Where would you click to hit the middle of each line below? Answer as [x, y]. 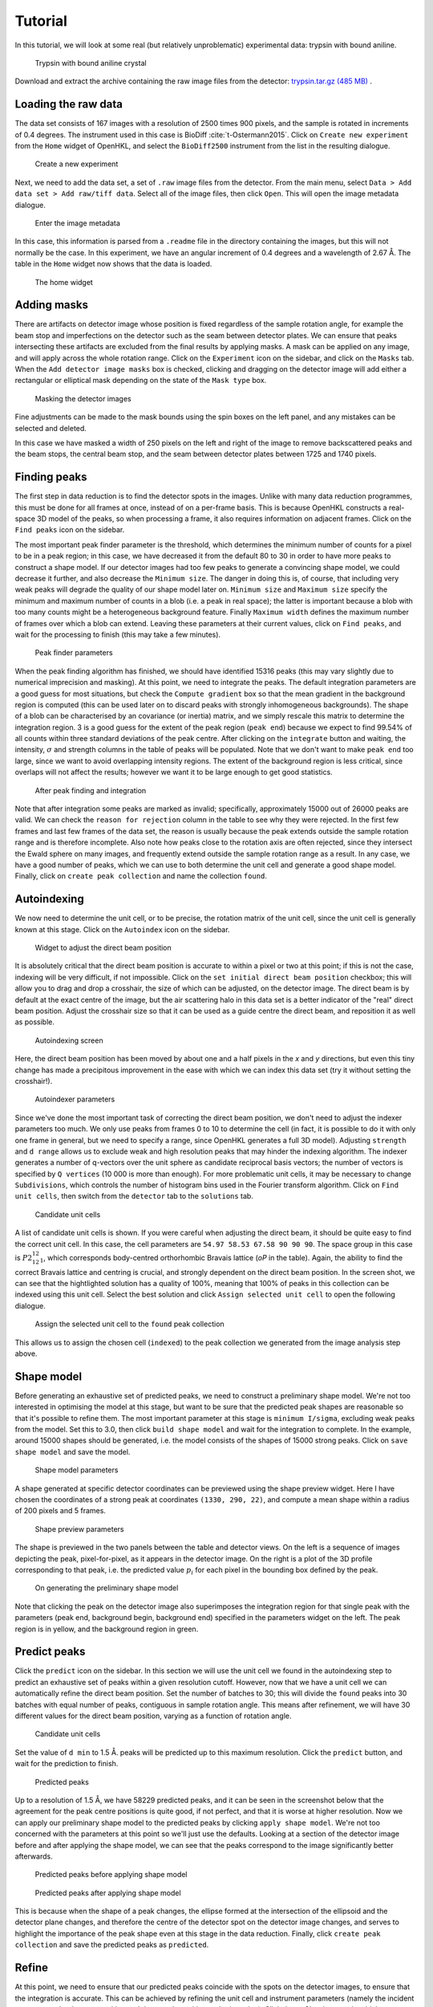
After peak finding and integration [91, 790]
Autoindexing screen [69, 1040]
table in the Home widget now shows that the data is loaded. [113, 264]
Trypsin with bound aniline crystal [91, 63]
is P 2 [23, 1257]
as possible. [35, 1022]
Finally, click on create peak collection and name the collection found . [141, 876]
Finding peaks [51, 477]
